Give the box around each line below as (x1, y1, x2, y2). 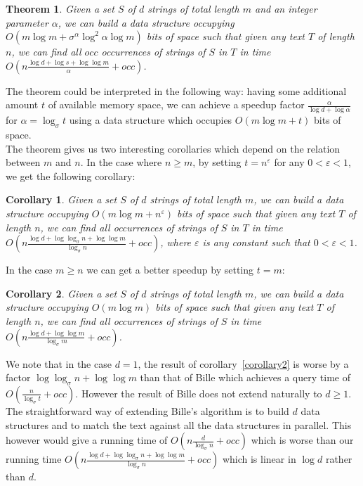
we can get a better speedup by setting (86, 262, 254, 277)
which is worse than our (251, 433, 354, 447)
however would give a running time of (6, 433, 168, 447)
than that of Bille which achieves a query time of (140, 370, 350, 385)
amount (6, 97, 39, 112)
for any (274, 155, 305, 170)
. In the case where (80, 155, 162, 170)
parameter (6, 15, 48, 30)
